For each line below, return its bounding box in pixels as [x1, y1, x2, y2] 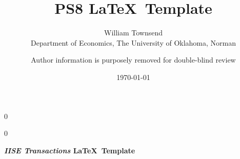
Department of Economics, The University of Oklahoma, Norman [30, 37, 236, 48]
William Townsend [104, 27, 163, 38]
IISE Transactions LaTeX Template [4, 145, 135, 155]
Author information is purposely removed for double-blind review [31, 54, 236, 65]
